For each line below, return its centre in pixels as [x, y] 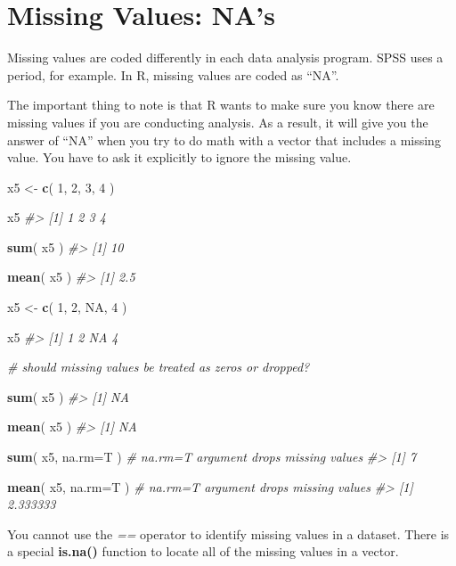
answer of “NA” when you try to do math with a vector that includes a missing [224, 139]
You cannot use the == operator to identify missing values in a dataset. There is [228, 533]
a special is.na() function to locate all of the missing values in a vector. [203, 551]
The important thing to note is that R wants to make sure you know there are [221, 105]
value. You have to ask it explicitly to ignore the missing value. [179, 157]
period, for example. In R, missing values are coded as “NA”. [173, 74]
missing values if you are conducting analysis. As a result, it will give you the [218, 122]
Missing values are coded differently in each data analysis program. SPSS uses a [225, 57]
